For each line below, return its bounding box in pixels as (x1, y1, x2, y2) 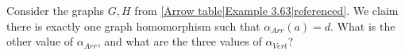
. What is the (330, 17, 395, 34)
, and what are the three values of (97, 33, 262, 49)
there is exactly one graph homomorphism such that (6, 17, 260, 34)
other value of (6, 33, 74, 49)
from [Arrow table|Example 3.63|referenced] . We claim (134, 2, 399, 18)
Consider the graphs (6, 2, 105, 18)
